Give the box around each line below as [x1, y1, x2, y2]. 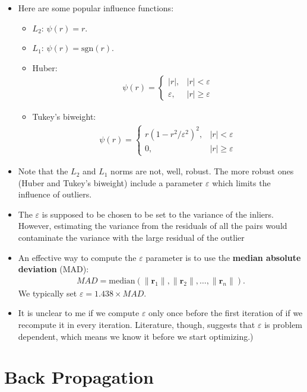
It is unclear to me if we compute [18, 307, 140, 319]
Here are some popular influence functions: [18, 2, 174, 14]
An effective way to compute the [18, 251, 137, 263]
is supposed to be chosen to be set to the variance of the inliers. [42, 208, 274, 220]
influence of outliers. [18, 188, 92, 200]
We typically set [18, 286, 77, 299]
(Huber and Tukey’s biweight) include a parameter [18, 176, 203, 189]
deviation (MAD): [18, 263, 89, 275]
